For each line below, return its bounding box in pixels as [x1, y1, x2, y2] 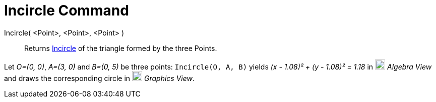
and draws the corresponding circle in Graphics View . [4, 73, 195, 82]
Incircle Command [4, 2, 129, 19]
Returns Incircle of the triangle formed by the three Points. [24, 43, 217, 52]
